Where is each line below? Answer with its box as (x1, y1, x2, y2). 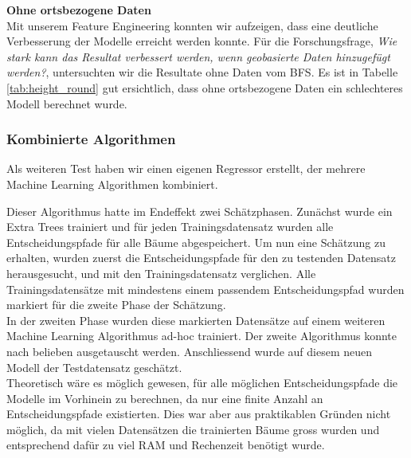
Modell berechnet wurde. (6, 95, 127, 112)
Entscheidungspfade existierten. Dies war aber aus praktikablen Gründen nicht (6, 405, 391, 422)
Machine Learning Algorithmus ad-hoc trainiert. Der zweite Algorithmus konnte (6, 327, 397, 344)
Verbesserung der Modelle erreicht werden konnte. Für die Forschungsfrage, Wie (6, 33, 397, 49)
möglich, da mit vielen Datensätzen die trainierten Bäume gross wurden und (6, 421, 380, 437)
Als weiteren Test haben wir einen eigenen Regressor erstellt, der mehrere (6, 160, 366, 177)
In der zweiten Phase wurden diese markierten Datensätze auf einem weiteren (6, 311, 386, 328)
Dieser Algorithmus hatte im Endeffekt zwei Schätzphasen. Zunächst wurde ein (6, 202, 393, 219)
